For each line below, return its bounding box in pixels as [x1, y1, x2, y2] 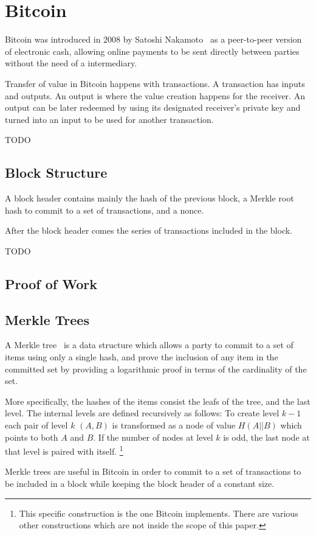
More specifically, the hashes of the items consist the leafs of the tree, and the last [5, 394, 311, 407]
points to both [5, 430, 58, 443]
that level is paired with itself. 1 [5, 443, 123, 457]
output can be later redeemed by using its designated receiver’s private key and [5, 101, 301, 114]
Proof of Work [5, 274, 97, 293]
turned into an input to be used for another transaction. [5, 113, 214, 125]
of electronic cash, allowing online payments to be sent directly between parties [5, 44, 300, 57]
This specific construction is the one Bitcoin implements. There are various [19, 506, 298, 519]
